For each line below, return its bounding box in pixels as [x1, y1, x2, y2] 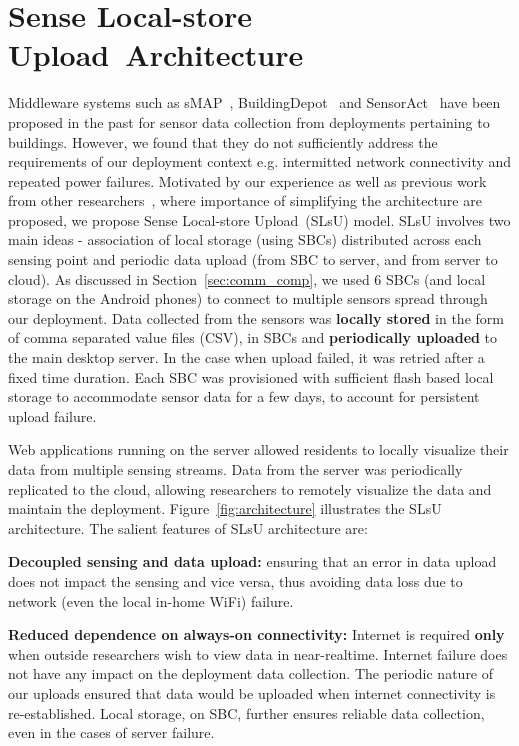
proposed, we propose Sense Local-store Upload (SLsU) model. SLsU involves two [8, 209, 511, 230]
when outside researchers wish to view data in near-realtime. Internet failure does [8, 643, 508, 664]
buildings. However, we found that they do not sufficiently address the [8, 131, 438, 152]
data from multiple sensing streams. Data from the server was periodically [8, 459, 463, 479]
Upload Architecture [8, 34, 304, 75]
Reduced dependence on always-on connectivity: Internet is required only [8, 624, 505, 645]
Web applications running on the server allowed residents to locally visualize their [8, 439, 509, 460]
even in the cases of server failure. [8, 722, 215, 743]
